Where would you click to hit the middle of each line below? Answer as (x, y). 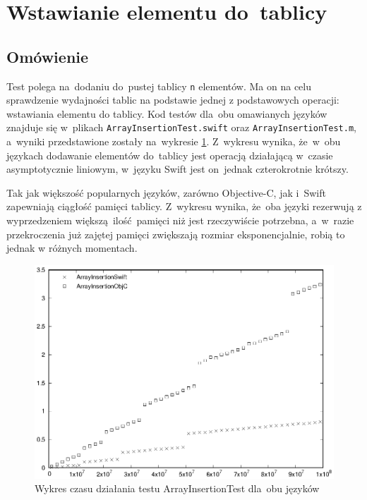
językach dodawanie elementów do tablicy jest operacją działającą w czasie (170, 155)
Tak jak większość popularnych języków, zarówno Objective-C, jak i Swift (166, 192)
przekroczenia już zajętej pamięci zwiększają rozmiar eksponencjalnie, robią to (176, 234)
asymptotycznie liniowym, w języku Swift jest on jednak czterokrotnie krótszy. (178, 169)
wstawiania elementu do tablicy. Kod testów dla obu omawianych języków (167, 113)
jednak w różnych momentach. (72, 248)
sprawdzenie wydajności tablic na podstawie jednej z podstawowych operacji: (173, 100)
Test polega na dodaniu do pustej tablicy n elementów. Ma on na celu (159, 86)
